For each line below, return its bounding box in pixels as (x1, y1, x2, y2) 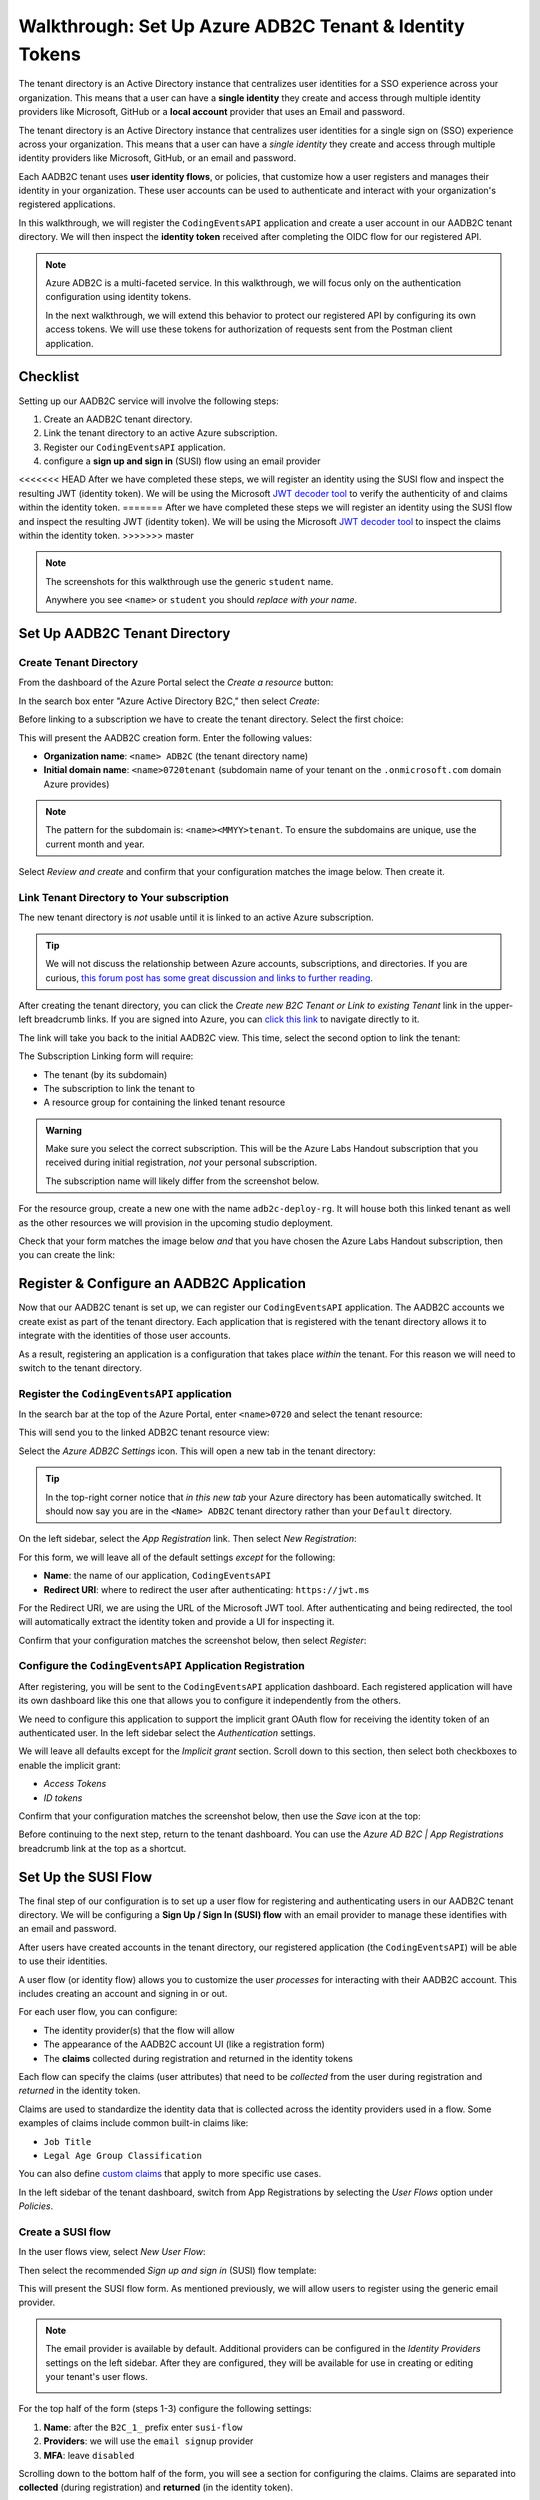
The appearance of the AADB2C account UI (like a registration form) (43, 2038, 325, 2050)
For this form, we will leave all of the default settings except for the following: (18, 1551, 336, 1563)
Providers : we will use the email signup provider (43, 2435, 254, 2447)
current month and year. (45, 838, 145, 850)
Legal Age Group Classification (43, 2150, 202, 2161)
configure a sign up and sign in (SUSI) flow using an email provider (43, 455, 321, 467)
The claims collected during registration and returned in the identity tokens (43, 2052, 354, 2064)
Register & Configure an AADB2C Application (18, 1275, 307, 1292)
